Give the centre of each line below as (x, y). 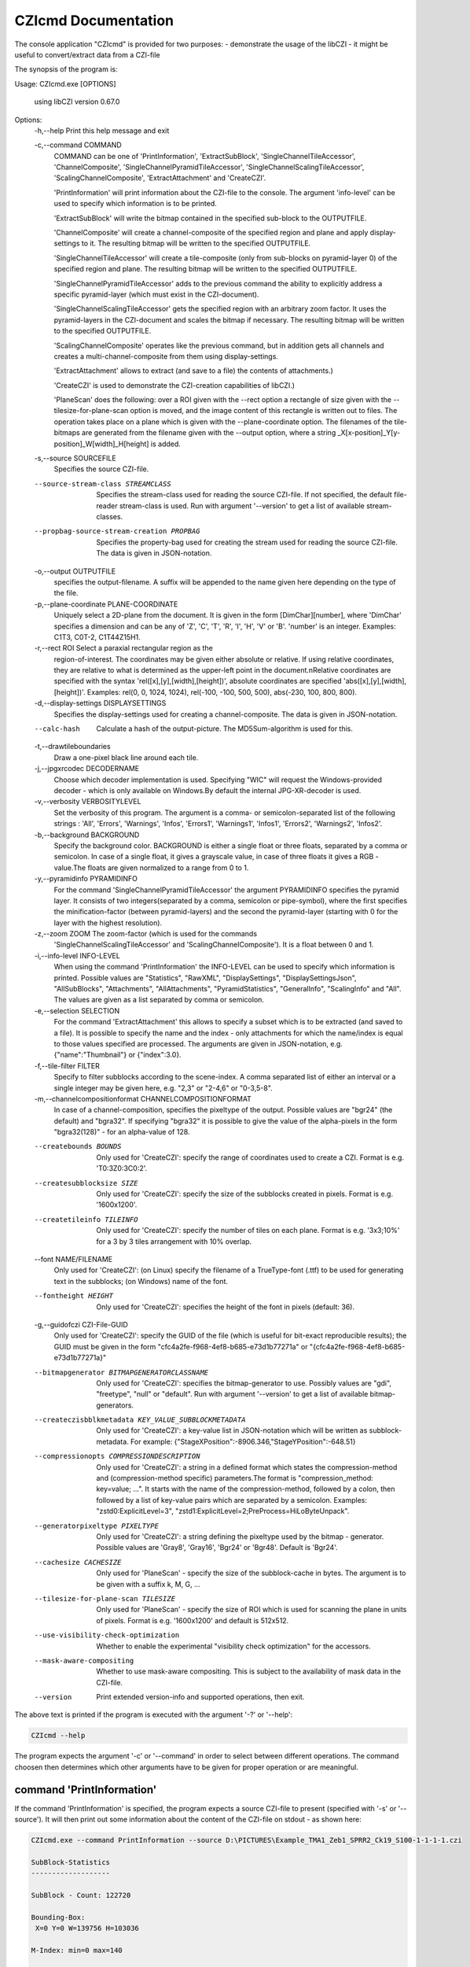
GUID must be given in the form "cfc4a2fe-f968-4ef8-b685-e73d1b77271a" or (181, 1346)
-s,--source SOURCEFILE (75, 458)
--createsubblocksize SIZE (86, 1183)
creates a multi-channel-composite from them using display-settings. (166, 356)
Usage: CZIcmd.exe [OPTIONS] (66, 83)
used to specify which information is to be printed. (135, 204)
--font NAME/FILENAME (73, 1259)
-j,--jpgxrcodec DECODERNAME (87, 769)
